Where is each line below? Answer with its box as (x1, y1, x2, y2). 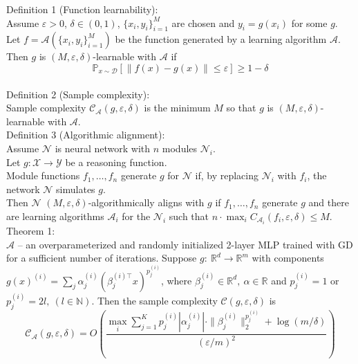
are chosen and (171, 15, 235, 30)
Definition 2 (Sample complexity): (6, 87, 150, 101)
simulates (56, 181, 95, 196)
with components (252, 251, 324, 265)
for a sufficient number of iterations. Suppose (6, 251, 197, 265)
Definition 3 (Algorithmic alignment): (6, 127, 165, 142)
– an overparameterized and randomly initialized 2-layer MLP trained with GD (17, 237, 353, 251)
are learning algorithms (6, 208, 104, 223)
